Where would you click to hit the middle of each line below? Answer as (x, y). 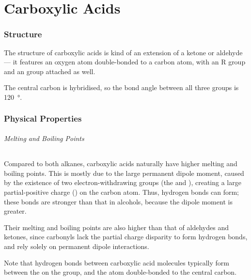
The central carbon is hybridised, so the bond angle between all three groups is (121, 87)
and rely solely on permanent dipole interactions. (77, 246)
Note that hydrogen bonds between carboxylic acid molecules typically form (117, 262)
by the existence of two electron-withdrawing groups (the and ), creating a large (123, 182)
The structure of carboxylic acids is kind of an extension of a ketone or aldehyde (123, 52)
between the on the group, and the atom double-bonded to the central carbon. (120, 272)
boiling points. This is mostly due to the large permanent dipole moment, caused (124, 173)
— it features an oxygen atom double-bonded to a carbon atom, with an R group (125, 62)
